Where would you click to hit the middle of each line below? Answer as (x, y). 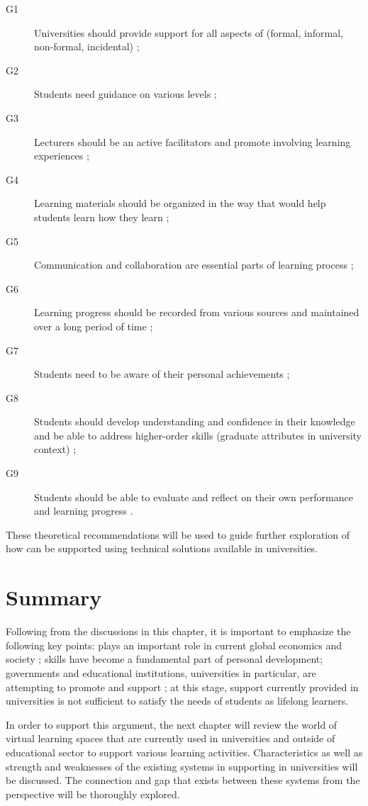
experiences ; (62, 156)
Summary (54, 597)
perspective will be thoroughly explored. (93, 794)
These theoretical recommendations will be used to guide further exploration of (178, 534)
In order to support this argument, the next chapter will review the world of (172, 724)
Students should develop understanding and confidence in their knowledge (195, 421)
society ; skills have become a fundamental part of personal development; (165, 659)
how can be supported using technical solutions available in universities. (162, 548)
